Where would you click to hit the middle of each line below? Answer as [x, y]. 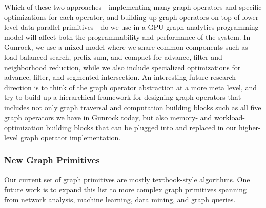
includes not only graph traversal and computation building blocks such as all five [133, 107]
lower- [251, 17]
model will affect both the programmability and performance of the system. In [127, 37]
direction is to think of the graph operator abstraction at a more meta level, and [131, 87]
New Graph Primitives [52, 160]
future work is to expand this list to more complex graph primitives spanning [126, 189]
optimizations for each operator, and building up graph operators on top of [122, 17]
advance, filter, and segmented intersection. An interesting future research [120, 77]
